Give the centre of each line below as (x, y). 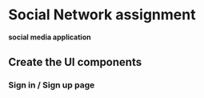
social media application (50, 37)
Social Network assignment (102, 15)
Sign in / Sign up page (52, 85)
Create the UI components (75, 62)
